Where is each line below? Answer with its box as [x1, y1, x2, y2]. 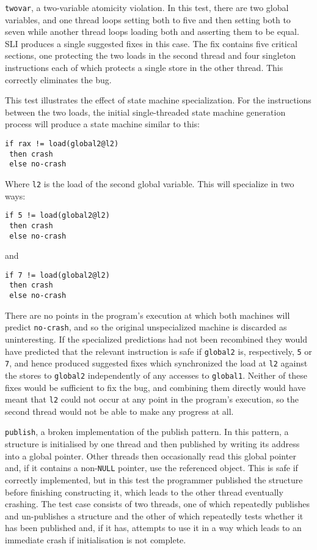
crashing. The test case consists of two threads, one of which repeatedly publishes [5, 497, 310, 510]
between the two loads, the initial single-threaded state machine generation [5, 105, 286, 118]
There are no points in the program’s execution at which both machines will [5, 308, 290, 321]
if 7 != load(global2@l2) [5, 270, 110, 280]
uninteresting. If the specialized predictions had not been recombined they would [5, 333, 308, 345]
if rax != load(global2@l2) [5, 139, 119, 148]
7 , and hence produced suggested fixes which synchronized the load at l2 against [5, 357, 308, 370]
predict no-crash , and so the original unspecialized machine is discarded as [5, 321, 287, 333]
